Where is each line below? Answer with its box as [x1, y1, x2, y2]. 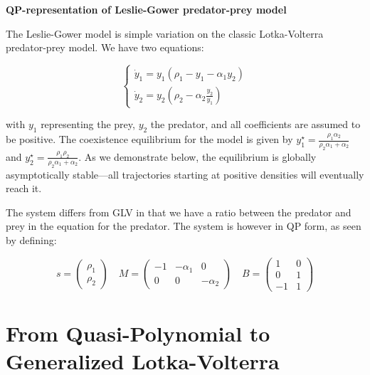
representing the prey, [41, 117, 135, 132]
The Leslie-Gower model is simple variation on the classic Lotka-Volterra [6, 26, 324, 41]
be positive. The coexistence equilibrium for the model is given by [6, 132, 293, 147]
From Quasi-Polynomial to [6, 319, 270, 348]
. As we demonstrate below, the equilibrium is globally [78, 149, 317, 164]
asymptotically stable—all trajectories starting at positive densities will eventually [6, 167, 364, 181]
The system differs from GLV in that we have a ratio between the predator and [6, 204, 351, 219]
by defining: [6, 233, 57, 248]
